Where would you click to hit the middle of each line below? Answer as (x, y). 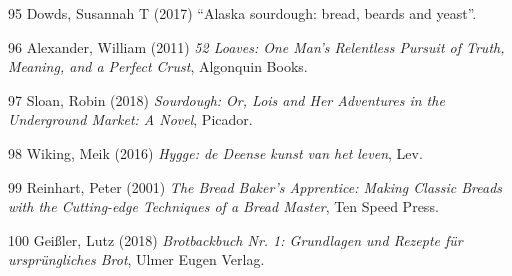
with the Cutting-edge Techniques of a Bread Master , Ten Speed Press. (223, 206)
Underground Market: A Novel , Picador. (130, 119)
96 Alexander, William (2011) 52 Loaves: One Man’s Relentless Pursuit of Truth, (256, 46)
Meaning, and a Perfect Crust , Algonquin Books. (158, 66)
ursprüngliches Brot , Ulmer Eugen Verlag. (136, 259)
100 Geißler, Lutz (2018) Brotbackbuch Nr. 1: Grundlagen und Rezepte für (235, 239)
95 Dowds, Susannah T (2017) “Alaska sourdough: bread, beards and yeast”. (242, 13)
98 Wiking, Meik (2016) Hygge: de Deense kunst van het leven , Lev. (215, 152)
